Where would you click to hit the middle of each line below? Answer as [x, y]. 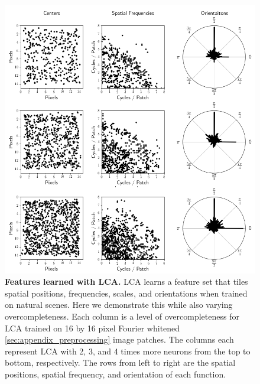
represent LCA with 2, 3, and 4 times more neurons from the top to [128, 351]
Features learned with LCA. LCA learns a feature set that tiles [126, 282]
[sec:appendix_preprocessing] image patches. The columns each [119, 339]
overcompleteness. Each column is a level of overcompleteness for [122, 316]
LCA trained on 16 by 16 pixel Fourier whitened [92, 328]
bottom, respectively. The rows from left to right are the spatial [120, 362]
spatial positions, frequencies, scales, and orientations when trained [126, 293]
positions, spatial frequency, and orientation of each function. [116, 374]
